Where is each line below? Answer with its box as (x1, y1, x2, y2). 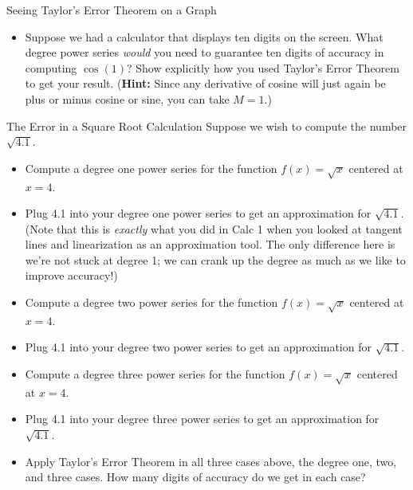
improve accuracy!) (25, 267, 118, 284)
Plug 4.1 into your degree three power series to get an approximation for (25, 410, 380, 427)
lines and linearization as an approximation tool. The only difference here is (25, 236, 395, 253)
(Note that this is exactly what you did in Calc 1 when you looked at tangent (25, 220, 403, 237)
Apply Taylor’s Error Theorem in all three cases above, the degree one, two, (25, 453, 397, 469)
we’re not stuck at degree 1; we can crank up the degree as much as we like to (25, 251, 406, 268)
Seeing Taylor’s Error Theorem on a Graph (6, 2, 217, 18)
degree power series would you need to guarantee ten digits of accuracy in (25, 44, 384, 61)
